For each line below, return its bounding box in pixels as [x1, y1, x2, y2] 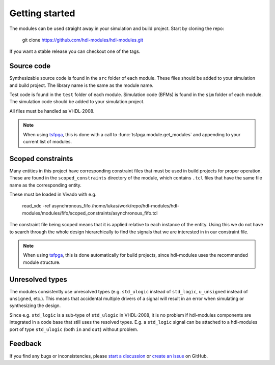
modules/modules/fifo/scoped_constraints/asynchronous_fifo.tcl [22, 210, 158, 216]
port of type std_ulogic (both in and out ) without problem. [9, 326, 139, 332]
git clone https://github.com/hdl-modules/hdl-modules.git [22, 37, 144, 43]
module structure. [23, 259, 61, 265]
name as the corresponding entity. [9, 182, 81, 188]
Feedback [9, 340, 42, 348]
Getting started [9, 8, 75, 19]
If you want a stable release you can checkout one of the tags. [9, 48, 141, 54]
